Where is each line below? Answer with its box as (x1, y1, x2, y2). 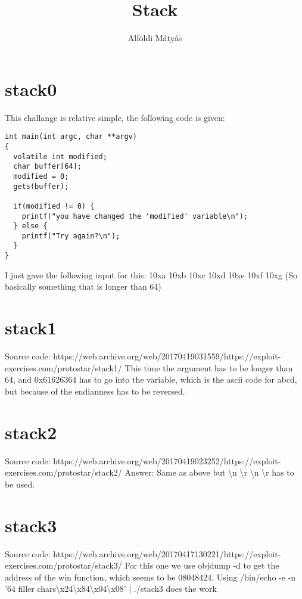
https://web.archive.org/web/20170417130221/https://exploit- (53, 547, 281, 560)
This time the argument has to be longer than (124, 361, 293, 374)
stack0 (5, 76, 57, 101)
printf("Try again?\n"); (21, 231, 120, 240)
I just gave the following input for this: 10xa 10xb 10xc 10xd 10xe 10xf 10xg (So (5, 268, 297, 281)
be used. (5, 477, 35, 490)
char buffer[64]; (13, 162, 82, 171)
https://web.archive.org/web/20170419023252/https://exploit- (53, 454, 281, 467)
